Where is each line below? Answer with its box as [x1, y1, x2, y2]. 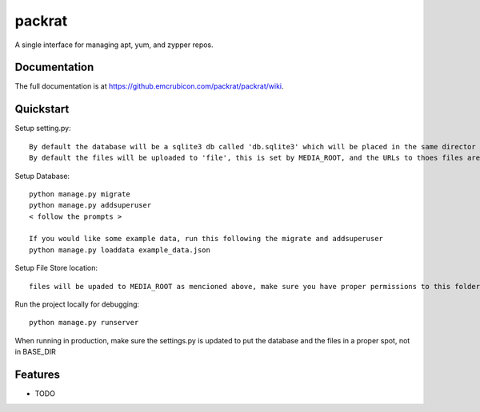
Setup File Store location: [14, 263, 98, 273]
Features [14, 368, 60, 382]
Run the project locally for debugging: [14, 299, 140, 309]
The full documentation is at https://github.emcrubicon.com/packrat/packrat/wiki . [14, 81, 284, 91]
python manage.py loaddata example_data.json [29, 245, 211, 255]
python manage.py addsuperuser [29, 200, 152, 210]
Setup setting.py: [14, 124, 71, 133]
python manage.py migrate [29, 189, 131, 199]
